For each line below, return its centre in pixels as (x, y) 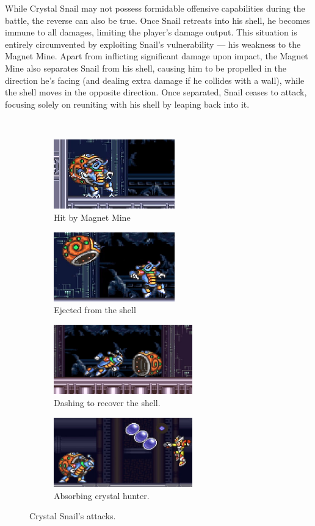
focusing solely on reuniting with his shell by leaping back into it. (127, 104)
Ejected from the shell (95, 310)
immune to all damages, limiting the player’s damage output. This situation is (151, 32)
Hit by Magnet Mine (92, 217)
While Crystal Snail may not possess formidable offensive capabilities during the (155, 8)
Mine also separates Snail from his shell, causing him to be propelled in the (146, 68)
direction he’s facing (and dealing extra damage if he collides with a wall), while (155, 80)
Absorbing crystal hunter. (102, 495)
